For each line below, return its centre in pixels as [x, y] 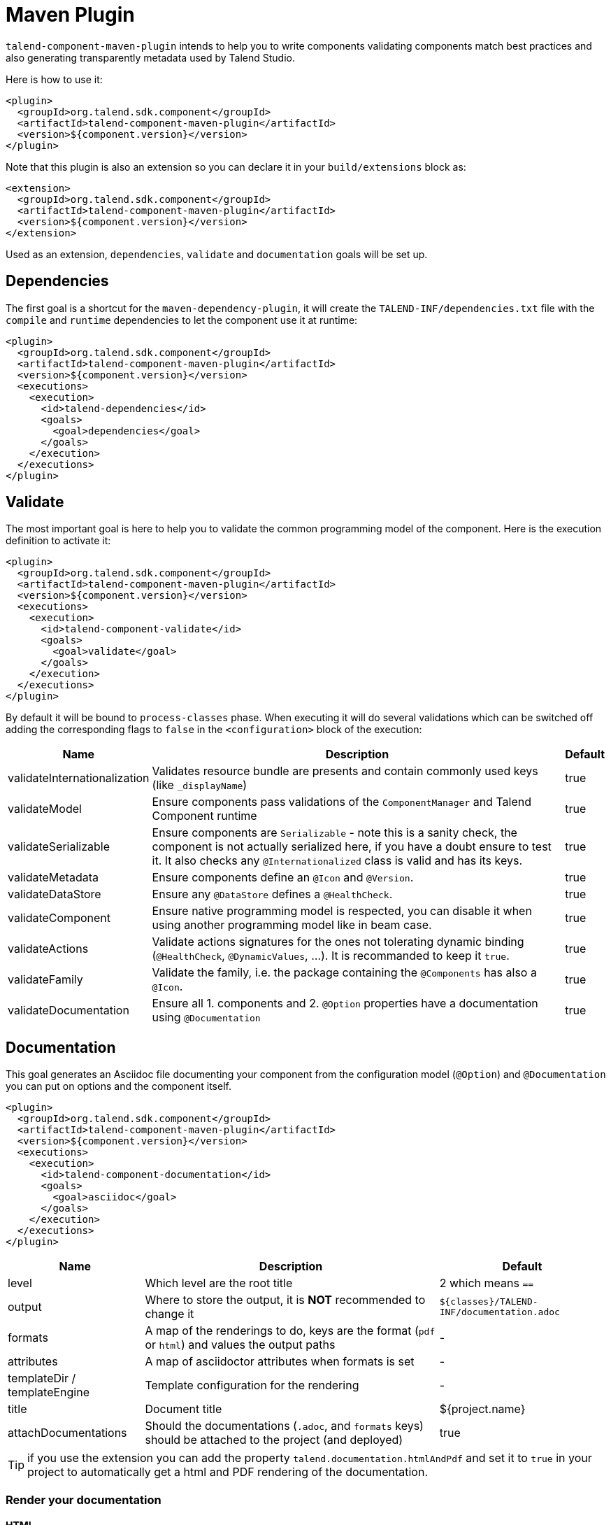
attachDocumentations [67, 1433]
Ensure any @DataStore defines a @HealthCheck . [272, 894]
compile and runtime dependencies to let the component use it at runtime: [182, 320]
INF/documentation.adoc [499, 1312]
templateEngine [49, 1392]
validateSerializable [59, 847]
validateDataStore [55, 894]
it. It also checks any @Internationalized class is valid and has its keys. [337, 861]
